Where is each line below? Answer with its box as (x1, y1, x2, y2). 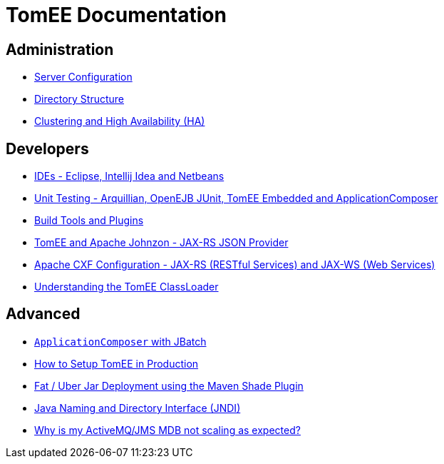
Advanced (6, 305, 81, 323)
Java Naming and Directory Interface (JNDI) (34, 401, 241, 414)
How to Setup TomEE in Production (34, 357, 199, 370)
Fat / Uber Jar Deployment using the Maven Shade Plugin (34, 379, 304, 392)
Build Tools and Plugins (34, 214, 144, 227)
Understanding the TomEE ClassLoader (34, 281, 219, 293)
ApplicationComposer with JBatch (34, 335, 207, 348)
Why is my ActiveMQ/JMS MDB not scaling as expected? (34, 423, 301, 436)
